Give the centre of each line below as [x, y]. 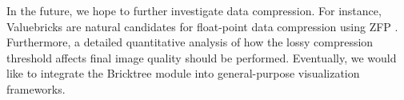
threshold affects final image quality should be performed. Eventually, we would [202, 57]
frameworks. [36, 88]
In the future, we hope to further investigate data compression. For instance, [194, 10]
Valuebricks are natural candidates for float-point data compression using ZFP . [202, 26]
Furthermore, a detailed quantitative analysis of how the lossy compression [190, 42]
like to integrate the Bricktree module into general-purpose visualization [183, 73]
